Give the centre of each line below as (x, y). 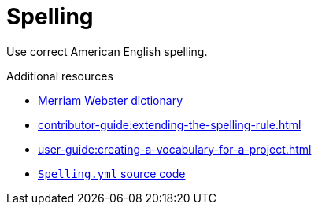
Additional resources (60, 76)
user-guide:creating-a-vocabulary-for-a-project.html (175, 149)
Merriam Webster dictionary (110, 100)
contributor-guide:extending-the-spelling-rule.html (170, 124)
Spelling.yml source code (112, 173)
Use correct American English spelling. (107, 51)
